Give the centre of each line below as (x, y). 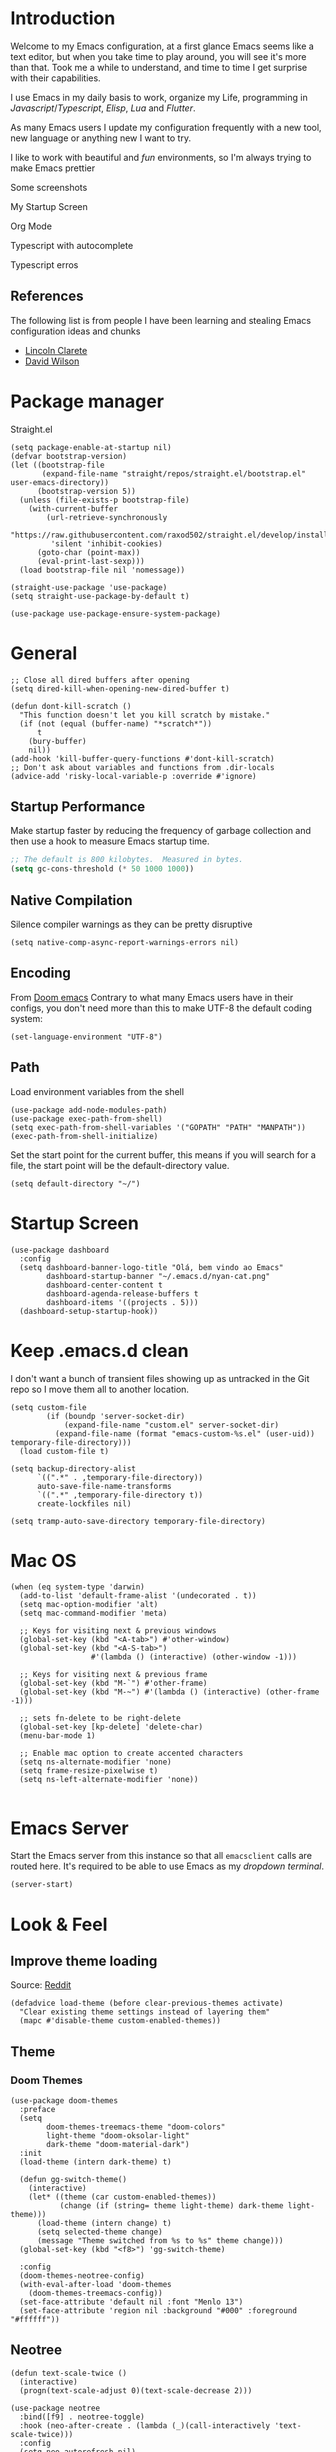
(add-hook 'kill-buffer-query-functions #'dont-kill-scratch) (142, 758)
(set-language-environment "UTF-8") (86, 1037)
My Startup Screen (49, 206)
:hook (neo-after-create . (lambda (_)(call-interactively (145, 2425)
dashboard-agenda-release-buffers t (122, 1293)
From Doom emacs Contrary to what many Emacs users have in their (152, 997)
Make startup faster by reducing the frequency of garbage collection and (161, 831)
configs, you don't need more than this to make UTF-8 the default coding (161, 1008)
